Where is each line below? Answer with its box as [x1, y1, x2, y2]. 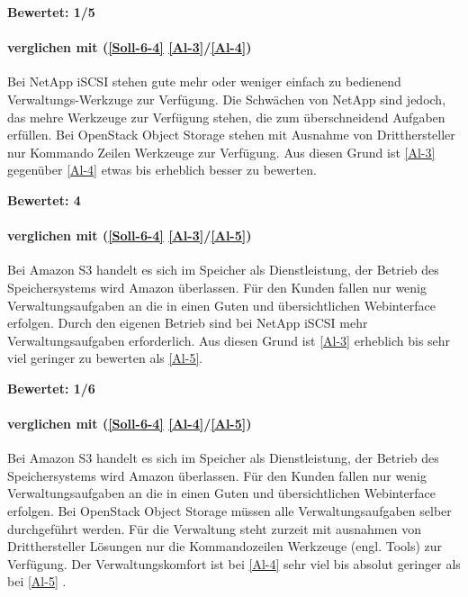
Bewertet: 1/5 [7, 3, 95, 21]
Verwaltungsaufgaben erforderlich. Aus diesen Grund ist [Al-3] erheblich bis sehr [7, 330, 451, 349]
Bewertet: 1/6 [7, 378, 95, 397]
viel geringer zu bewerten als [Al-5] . [7, 348, 203, 367]
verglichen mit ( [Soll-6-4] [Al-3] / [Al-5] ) [7, 226, 252, 245]
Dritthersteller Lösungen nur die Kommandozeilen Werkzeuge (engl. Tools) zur [7, 537, 443, 556]
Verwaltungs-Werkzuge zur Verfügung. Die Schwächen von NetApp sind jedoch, [7, 89, 446, 108]
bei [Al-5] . [7, 572, 67, 591]
